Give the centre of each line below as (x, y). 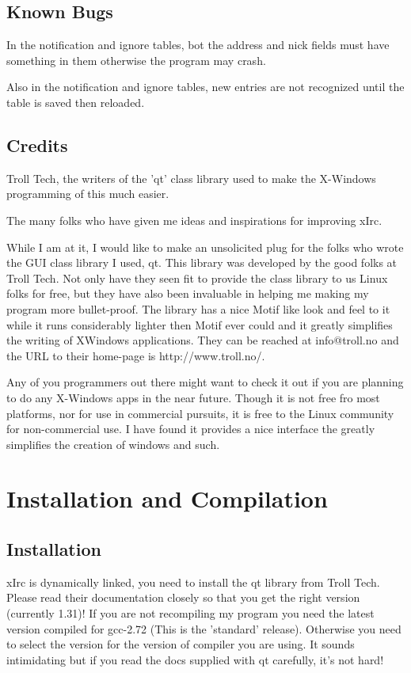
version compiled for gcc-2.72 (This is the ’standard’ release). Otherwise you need (204, 628)
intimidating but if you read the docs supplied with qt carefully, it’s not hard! (195, 659)
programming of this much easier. (88, 194)
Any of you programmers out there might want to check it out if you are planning (205, 382)
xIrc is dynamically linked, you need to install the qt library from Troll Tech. (193, 582)
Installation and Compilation (167, 498)
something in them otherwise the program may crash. (136, 60)
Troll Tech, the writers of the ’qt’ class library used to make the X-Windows (191, 178)
